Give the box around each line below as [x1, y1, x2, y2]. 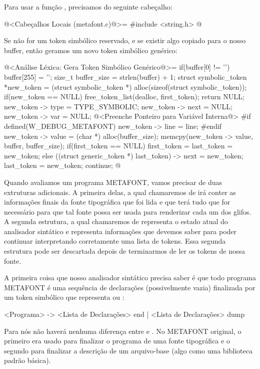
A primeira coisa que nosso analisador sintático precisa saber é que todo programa [4, 272, 256, 283]
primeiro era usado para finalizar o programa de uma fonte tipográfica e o [4, 335, 230, 346]
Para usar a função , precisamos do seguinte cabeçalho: [4, 2, 172, 12]
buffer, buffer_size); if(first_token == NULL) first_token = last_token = [4, 140, 233, 151]
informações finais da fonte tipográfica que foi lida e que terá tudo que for [4, 197, 230, 207]
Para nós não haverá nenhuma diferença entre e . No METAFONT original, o [4, 325, 241, 336]
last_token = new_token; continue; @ [4, 160, 121, 170]
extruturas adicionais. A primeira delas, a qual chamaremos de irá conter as [4, 187, 236, 197]
